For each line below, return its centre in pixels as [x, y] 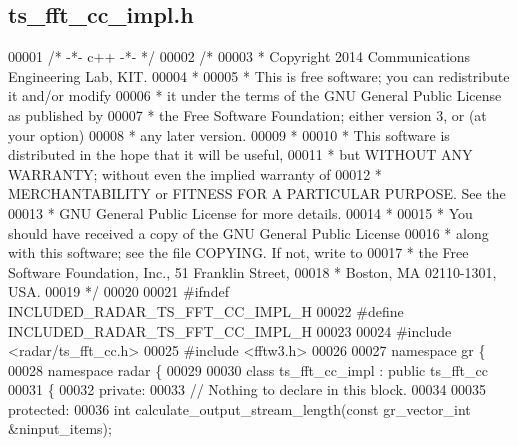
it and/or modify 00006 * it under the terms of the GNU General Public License [255, 95]
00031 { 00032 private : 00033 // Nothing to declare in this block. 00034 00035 [247, 389]
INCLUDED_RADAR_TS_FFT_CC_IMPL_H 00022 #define [206, 310]
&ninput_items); [60, 428]
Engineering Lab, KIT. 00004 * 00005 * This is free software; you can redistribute [259, 75]
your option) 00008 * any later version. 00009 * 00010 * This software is [229, 134]
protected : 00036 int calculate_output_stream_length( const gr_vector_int [239, 408]
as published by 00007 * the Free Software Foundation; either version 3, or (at [247, 114]
